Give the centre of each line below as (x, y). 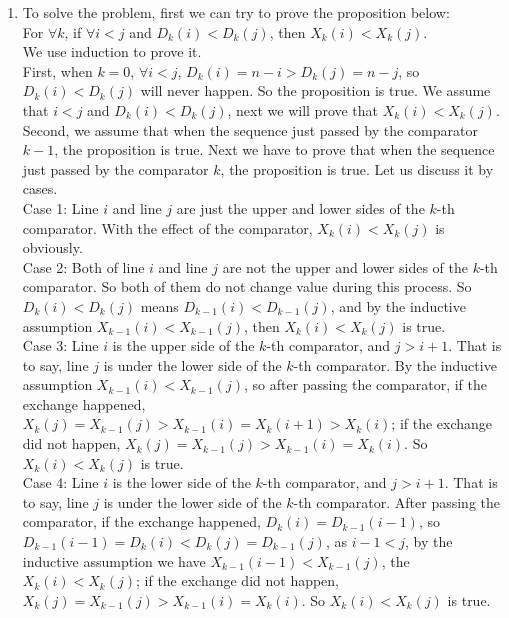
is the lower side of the (181, 482)
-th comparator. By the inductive (395, 364)
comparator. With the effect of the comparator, (167, 227)
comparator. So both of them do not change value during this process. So (247, 286)
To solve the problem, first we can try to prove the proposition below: (236, 12)
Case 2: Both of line (83, 266)
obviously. (52, 247)
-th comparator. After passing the (396, 501)
